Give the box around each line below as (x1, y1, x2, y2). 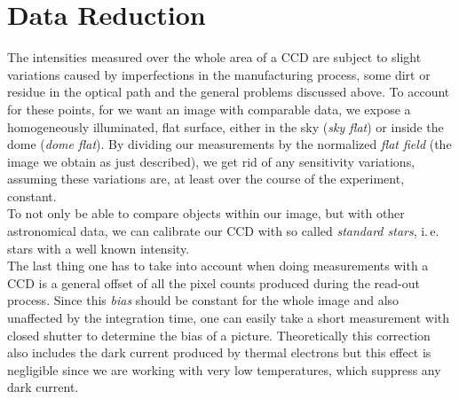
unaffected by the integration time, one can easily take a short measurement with (7, 309, 450, 327)
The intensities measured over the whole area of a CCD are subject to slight (7, 48, 422, 66)
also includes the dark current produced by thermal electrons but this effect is (7, 343, 431, 362)
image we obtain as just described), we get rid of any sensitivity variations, (7, 152, 415, 170)
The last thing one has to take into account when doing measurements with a (7, 256, 429, 275)
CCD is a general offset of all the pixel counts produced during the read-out (7, 273, 420, 292)
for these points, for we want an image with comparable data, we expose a (7, 99, 411, 118)
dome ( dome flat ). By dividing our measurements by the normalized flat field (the (7, 135, 452, 153)
